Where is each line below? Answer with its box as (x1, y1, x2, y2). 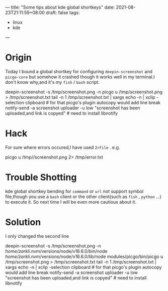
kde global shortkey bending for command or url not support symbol (5, 188, 144, 194)
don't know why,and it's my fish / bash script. (5, 79, 100, 85)
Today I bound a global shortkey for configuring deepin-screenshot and (5, 68, 152, 74)
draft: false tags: (46, 10, 80, 16)
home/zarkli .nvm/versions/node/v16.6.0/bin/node (5, 248, 108, 254)
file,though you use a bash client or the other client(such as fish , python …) (5, 193, 162, 200)
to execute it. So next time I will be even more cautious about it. (5, 199, 137, 205)
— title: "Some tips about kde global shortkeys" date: (5, 5, 115, 10)
